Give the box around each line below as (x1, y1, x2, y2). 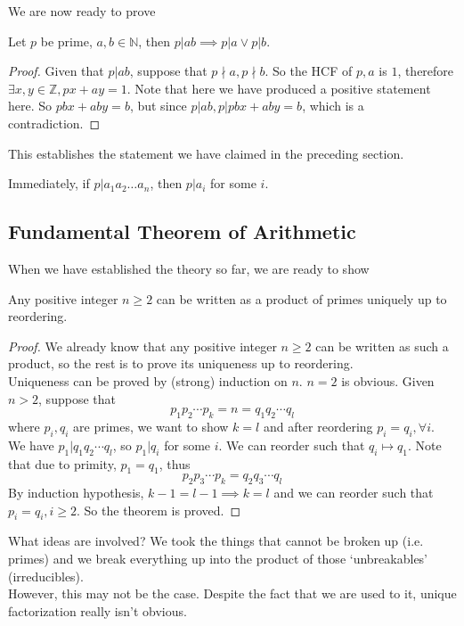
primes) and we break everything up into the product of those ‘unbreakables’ (8, 549, 428, 568)
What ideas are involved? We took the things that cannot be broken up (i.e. (8, 531, 424, 550)
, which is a (302, 96, 364, 115)
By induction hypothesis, (8, 483, 144, 502)
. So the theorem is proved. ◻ (77, 500, 241, 519)
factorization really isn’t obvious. (8, 601, 187, 620)
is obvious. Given (341, 371, 435, 390)
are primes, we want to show (73, 416, 229, 435)
